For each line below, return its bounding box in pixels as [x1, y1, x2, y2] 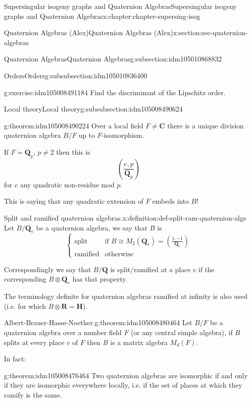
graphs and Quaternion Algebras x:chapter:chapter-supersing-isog [4, 10, 201, 21]
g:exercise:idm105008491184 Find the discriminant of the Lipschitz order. [4, 87, 226, 97]
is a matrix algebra [110, 337, 168, 347]
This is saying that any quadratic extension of [4, 196, 144, 206]
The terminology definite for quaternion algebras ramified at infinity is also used [4, 291, 248, 301]
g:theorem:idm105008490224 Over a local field [4, 120, 144, 130]
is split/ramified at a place [110, 264, 191, 274]
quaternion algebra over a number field [4, 327, 122, 338]
